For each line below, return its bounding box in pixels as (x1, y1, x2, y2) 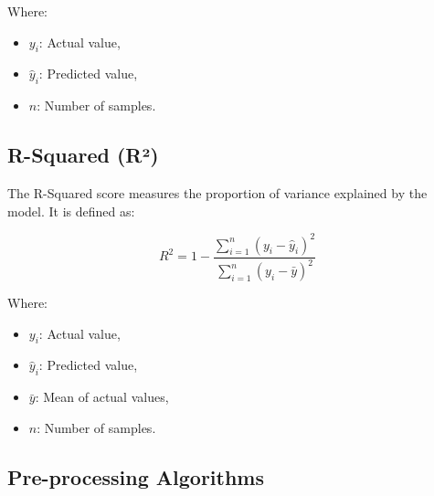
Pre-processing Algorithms (7, 462, 264, 491)
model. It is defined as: (7, 201, 135, 220)
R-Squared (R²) (7, 141, 159, 169)
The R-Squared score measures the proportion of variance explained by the (7, 183, 428, 202)
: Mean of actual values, (35, 387, 169, 406)
